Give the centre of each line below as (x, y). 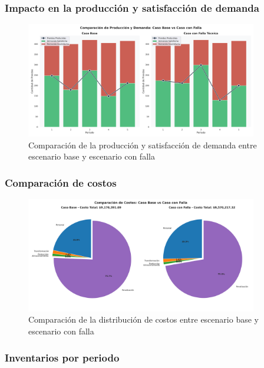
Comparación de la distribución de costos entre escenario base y (143, 319)
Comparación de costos (61, 182)
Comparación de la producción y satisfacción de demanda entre (143, 145)
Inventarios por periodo (62, 357)
